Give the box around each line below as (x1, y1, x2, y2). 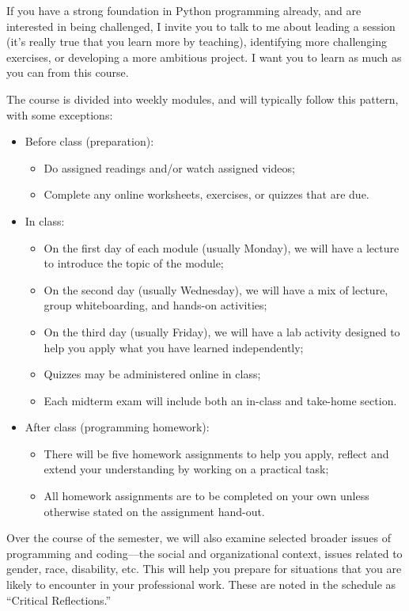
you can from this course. (6, 64, 129, 81)
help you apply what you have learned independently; (44, 339, 304, 355)
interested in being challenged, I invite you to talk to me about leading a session (6, 17, 396, 34)
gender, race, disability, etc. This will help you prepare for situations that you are (6, 560, 402, 577)
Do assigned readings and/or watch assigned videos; (44, 159, 295, 176)
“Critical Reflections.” (6, 591, 112, 608)
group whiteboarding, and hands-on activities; (44, 297, 267, 313)
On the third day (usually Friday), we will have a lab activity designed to (44, 323, 400, 340)
